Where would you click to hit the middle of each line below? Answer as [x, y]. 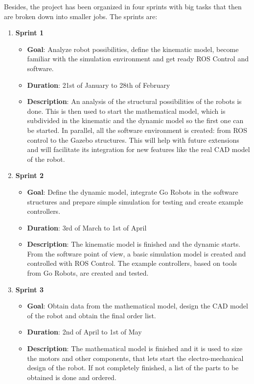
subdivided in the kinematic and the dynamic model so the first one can [135, 120]
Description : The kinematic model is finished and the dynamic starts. [134, 244]
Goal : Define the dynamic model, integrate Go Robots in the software [133, 192]
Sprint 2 [29, 175]
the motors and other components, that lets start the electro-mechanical [135, 358]
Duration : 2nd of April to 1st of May [84, 332]
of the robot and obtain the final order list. [92, 315]
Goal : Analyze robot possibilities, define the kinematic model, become [133, 49]
